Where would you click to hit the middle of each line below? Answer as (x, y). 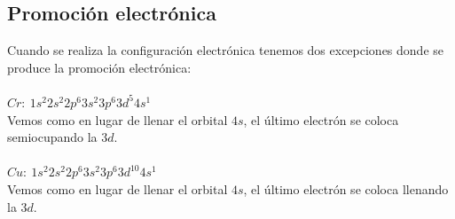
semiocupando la (52, 137)
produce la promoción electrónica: (99, 67)
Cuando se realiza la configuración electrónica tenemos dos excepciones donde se (225, 50)
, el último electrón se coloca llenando (346, 188)
